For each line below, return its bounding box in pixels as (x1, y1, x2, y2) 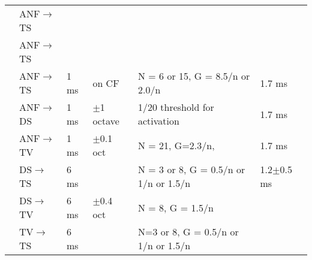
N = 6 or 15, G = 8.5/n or (137, 69, 250, 83)
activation (137, 114, 179, 128)
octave (92, 114, 119, 128)
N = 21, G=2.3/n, (137, 138, 215, 152)
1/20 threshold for (137, 100, 214, 114)
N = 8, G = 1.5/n (137, 200, 214, 214)
